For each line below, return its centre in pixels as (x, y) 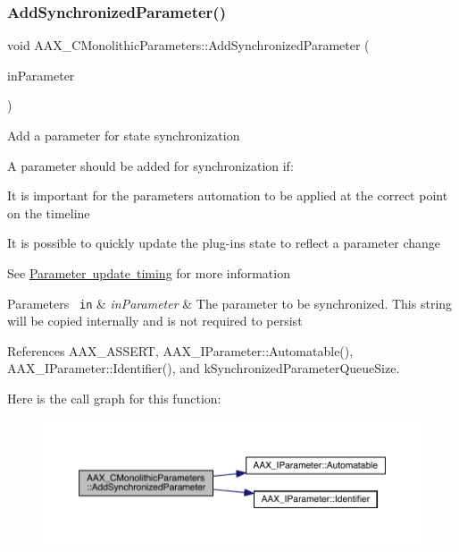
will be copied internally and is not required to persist (155, 321)
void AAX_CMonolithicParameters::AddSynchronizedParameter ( (188, 45)
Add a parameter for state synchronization (124, 135)
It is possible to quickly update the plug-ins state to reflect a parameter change (224, 243)
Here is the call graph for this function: (114, 398)
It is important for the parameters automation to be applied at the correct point (228, 195)
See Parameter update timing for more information (149, 272)
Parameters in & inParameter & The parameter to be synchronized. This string (230, 303)
